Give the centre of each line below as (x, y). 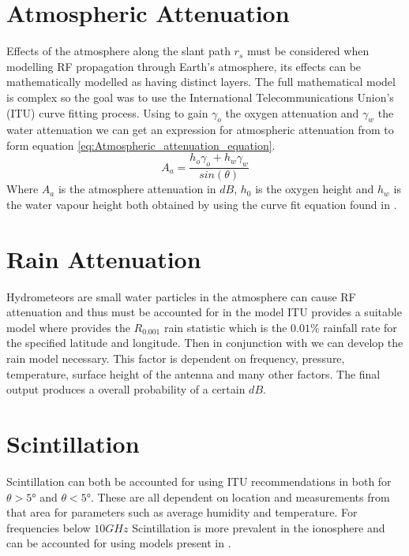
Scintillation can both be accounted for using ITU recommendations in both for (199, 481)
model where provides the (68, 327)
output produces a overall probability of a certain (126, 389)
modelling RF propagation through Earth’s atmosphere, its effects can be (184, 66)
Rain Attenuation (104, 258)
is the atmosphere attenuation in (137, 189)
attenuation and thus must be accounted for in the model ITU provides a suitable (204, 312)
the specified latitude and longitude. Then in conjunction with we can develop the (205, 343)
